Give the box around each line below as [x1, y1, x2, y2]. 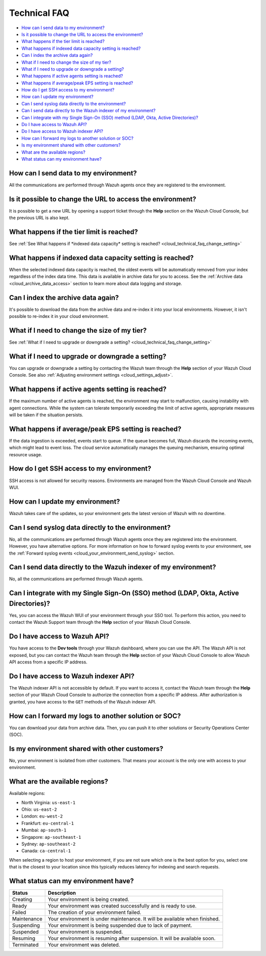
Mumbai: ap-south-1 [21, 827, 66, 833]
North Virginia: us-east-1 [21, 799, 76, 805]
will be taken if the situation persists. [9, 412, 84, 418]
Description [47, 890, 76, 897]
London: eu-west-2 [21, 813, 63, 819]
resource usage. [9, 451, 42, 457]
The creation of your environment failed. [47, 909, 141, 916]
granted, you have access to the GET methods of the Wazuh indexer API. [9, 698, 157, 704]
